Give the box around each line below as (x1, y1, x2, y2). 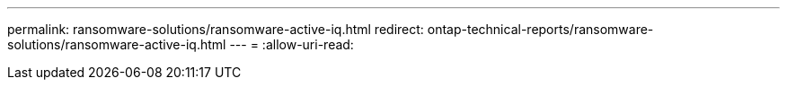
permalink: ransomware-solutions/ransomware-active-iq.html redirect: (7, 22, 424, 37)
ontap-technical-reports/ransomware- (427, 22, 654, 37)
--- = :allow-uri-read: (229, 37, 354, 52)
